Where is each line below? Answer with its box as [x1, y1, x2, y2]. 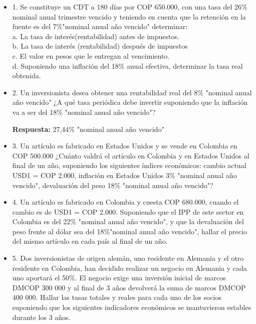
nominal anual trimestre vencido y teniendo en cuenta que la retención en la [12, 11, 246, 22]
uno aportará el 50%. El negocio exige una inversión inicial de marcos [12, 272, 226, 283]
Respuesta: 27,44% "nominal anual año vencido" [12, 123, 164, 134]
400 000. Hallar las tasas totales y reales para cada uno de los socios [12, 292, 221, 302]
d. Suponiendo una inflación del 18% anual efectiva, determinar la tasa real [12, 60, 243, 71]
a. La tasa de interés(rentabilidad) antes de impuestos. [12, 31, 179, 41]
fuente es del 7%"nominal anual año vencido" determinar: [12, 21, 188, 32]
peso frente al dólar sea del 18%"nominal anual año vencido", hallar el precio [12, 226, 247, 236]
